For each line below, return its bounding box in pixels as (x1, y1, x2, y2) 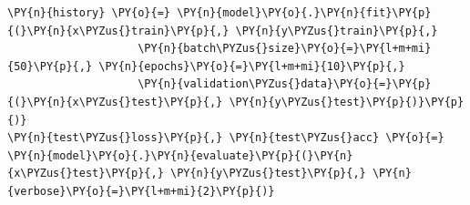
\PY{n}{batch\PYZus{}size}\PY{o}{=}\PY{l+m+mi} (138, 42, 432, 56)
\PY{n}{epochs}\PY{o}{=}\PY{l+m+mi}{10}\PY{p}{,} (98, 59, 405, 73)
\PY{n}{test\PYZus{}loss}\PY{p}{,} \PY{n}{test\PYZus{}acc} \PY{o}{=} (7, 131, 444, 145)
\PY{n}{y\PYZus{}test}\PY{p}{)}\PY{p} (229, 95, 465, 108)
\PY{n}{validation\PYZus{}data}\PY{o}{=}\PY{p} (138, 77, 432, 91)
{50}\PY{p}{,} (7, 59, 93, 73)
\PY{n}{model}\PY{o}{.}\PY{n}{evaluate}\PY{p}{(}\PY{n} (7, 149, 353, 162)
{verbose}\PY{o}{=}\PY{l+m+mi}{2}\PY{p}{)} (7, 184, 275, 198)
